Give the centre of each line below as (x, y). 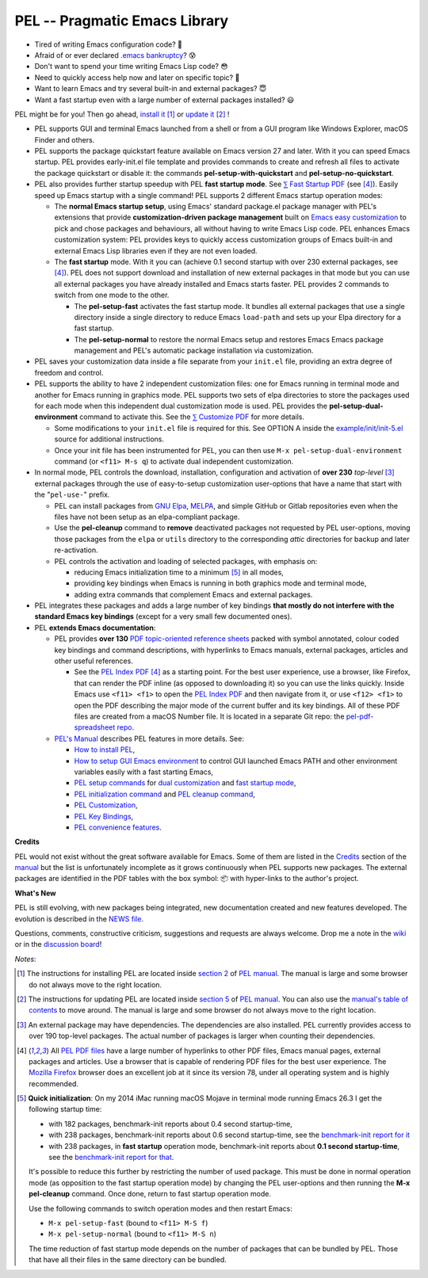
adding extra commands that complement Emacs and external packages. (193, 594)
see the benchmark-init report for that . (111, 1158)
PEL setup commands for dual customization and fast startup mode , (185, 783)
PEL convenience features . (118, 827)
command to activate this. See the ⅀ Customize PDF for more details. (192, 417)
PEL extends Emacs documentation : (95, 628)
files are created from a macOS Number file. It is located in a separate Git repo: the (209, 716)
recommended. (54, 1083)
